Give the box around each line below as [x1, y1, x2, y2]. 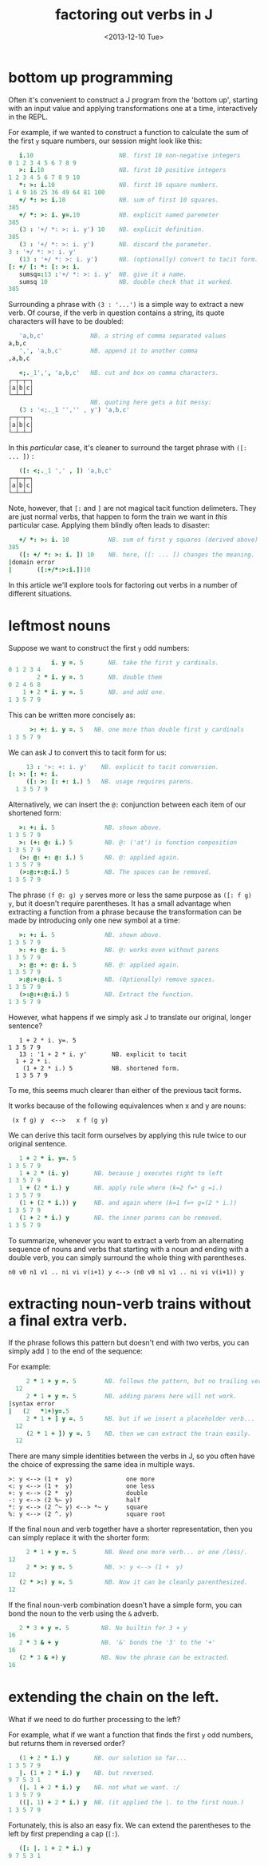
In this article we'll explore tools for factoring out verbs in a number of [8, 580, 238, 589]
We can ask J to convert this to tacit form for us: [8, 748, 167, 757]
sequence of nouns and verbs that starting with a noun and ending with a [8, 1244, 250, 1254]
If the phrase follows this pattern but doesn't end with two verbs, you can [8, 1338, 250, 1348]
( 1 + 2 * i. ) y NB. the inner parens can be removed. [18, 1214, 223, 1222]
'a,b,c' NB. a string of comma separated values [18, 332, 227, 341]
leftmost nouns [8, 616, 111, 635]
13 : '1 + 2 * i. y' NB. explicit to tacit [18, 1050, 187, 1059]
